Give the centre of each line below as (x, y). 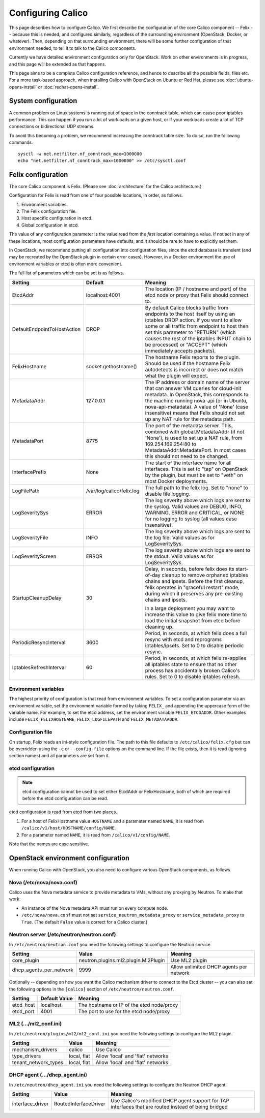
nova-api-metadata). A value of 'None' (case (197, 407)
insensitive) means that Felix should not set (195, 413)
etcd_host (24, 1005)
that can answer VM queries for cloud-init (193, 388)
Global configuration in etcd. (50, 225)
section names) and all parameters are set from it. (59, 756)
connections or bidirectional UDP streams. (52, 127)
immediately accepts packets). (180, 351)
